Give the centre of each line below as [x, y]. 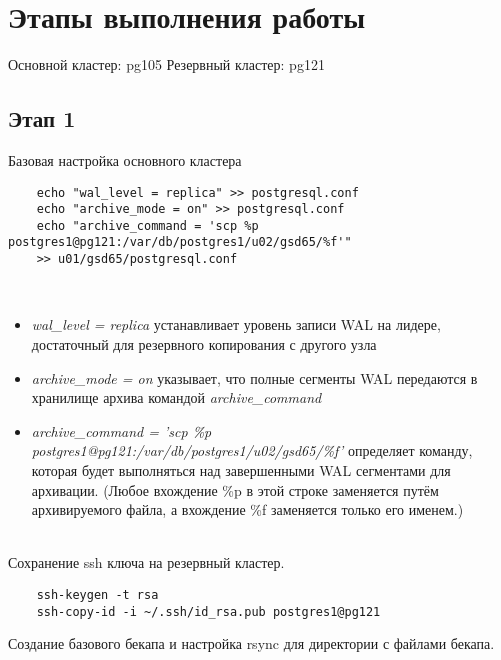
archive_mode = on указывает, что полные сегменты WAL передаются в [254, 377]
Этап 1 [42, 118]
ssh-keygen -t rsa [97, 594]
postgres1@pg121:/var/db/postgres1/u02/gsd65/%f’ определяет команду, [252, 450]
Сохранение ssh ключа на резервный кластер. [146, 562]
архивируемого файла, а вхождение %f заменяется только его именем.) [247, 509]
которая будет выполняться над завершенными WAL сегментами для [241, 469]
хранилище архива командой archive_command [176, 397]
